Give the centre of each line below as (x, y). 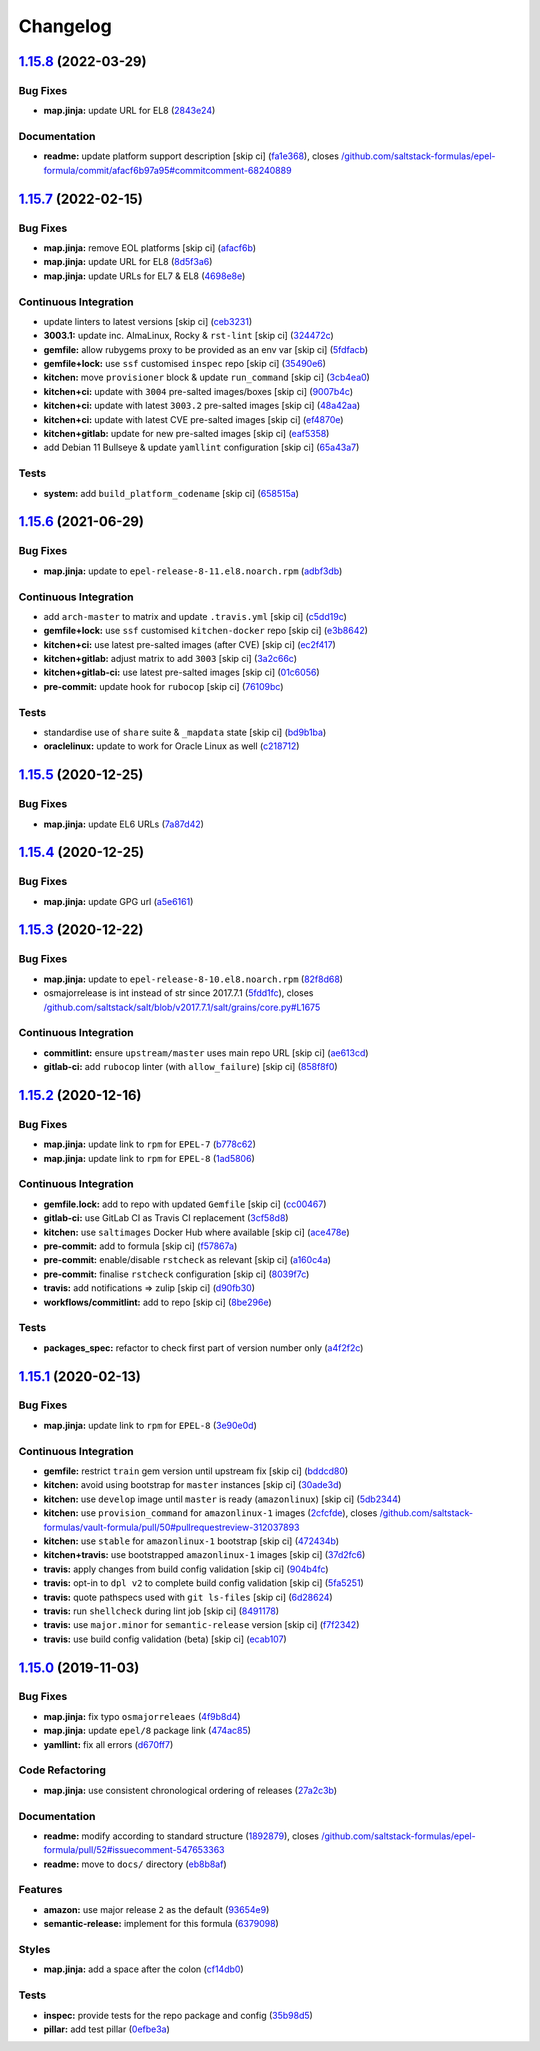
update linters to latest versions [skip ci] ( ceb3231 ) (148, 321)
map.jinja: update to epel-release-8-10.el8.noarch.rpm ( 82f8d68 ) (193, 979)
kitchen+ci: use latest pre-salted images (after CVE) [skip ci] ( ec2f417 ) (190, 644)
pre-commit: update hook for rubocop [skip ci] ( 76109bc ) (163, 686)
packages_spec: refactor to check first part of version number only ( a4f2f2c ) (203, 1347)
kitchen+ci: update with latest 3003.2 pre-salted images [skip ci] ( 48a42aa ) (202, 406)
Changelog (65, 26)
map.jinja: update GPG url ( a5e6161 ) (118, 901)
